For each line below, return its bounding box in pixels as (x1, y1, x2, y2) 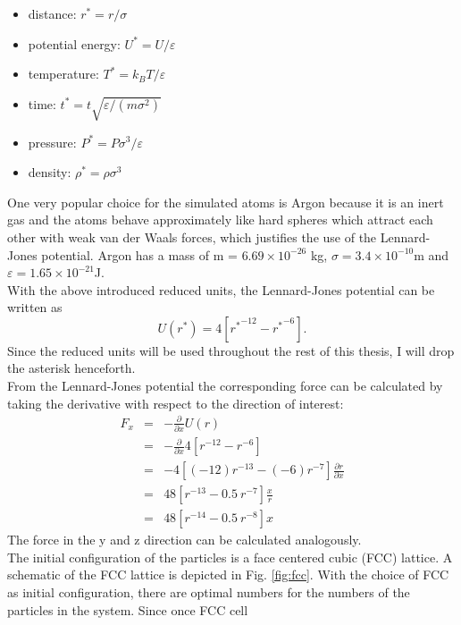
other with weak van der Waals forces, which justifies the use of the (7, 227, 377, 246)
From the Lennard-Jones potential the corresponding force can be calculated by (7, 376, 443, 395)
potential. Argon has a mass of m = (41, 245, 238, 264)
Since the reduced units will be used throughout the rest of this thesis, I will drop (7, 341, 455, 359)
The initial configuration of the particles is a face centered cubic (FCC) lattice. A (7, 547, 453, 566)
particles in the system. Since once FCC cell (7, 600, 248, 619)
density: (28, 163, 71, 182)
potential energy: (28, 34, 121, 53)
